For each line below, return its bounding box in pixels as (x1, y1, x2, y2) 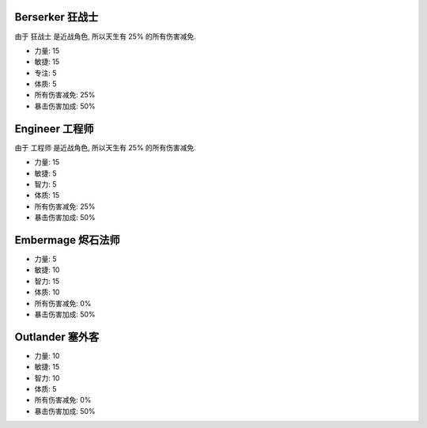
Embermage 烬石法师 (14, 233, 120, 247)
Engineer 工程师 (14, 122, 94, 135)
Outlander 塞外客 (14, 330, 100, 343)
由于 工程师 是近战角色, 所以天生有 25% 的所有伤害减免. (14, 142, 197, 152)
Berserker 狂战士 (14, 10, 99, 24)
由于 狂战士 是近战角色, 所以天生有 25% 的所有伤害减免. (14, 32, 197, 41)
